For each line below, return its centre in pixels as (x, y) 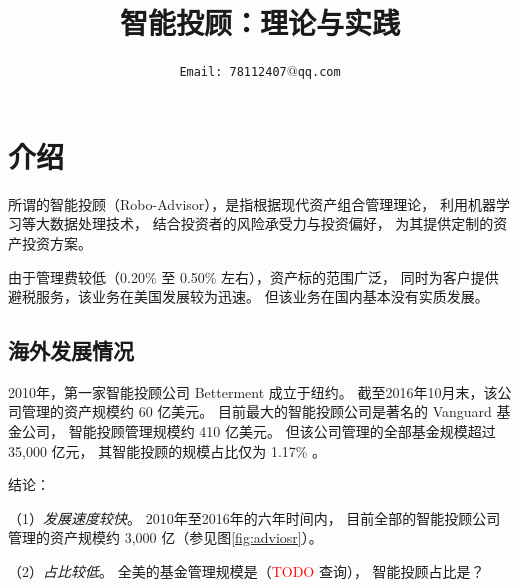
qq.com (319, 72)
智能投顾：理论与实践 (259, 22)
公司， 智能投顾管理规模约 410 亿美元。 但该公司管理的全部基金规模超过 (258, 431)
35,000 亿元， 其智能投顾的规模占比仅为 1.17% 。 (167, 450)
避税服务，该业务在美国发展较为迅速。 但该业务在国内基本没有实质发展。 (248, 296)
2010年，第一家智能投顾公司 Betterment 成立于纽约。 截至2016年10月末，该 (253, 391)
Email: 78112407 (233, 72)
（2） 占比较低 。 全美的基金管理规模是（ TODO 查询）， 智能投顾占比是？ (246, 571)
